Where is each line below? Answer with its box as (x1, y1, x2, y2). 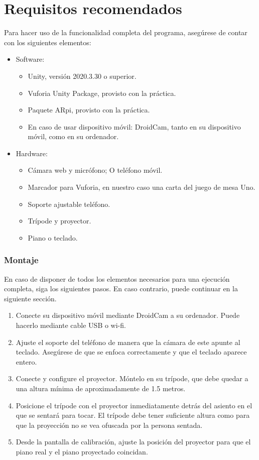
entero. (16, 356, 37, 367)
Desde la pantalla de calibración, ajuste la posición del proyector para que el (16, 436, 251, 447)
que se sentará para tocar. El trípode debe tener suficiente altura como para (16, 410, 250, 420)
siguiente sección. (4, 293, 57, 303)
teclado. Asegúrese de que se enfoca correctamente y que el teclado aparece (16, 347, 247, 357)
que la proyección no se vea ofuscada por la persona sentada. (16, 419, 203, 430)
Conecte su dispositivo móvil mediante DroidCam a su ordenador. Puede (16, 310, 240, 320)
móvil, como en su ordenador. (28, 131, 119, 142)
